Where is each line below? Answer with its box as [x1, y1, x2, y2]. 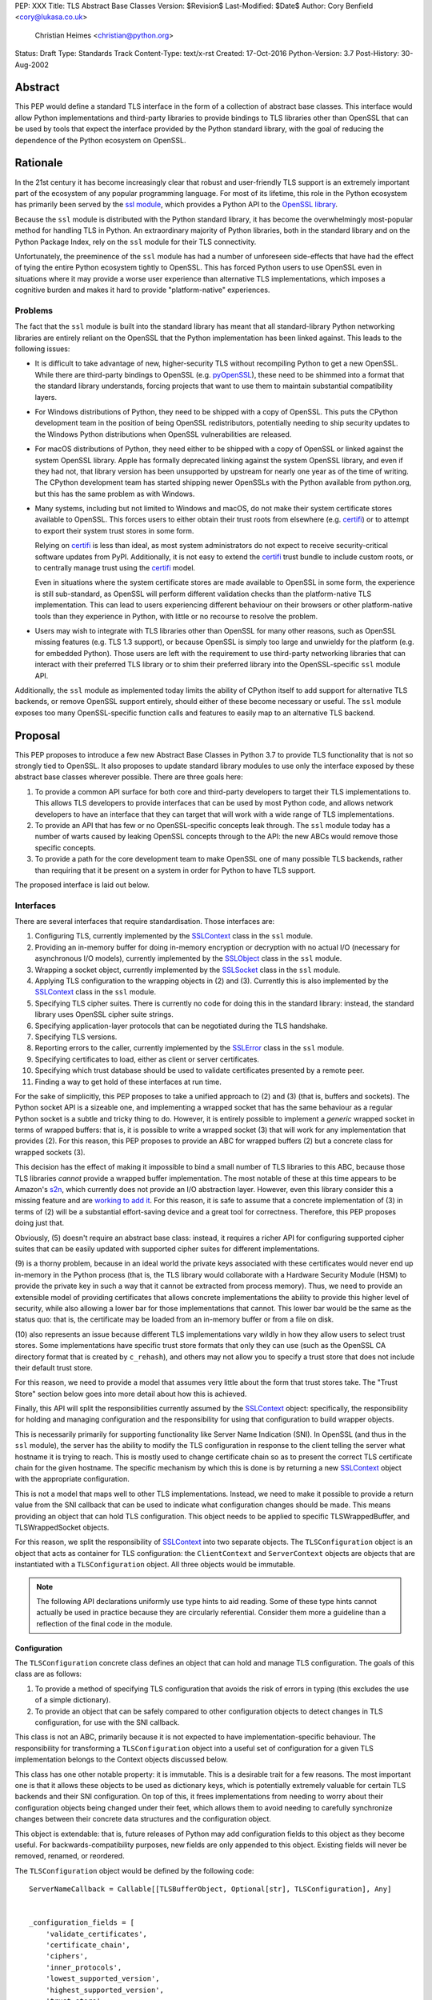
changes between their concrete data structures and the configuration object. [14, 1814, 272, 1824]
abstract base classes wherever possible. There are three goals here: [14, 772, 243, 782]
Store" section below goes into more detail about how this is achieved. [14, 1389, 247, 1398]
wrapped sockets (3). [14, 1147, 86, 1157]
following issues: [14, 344, 70, 354]
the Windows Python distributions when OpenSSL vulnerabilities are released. [34, 429, 292, 439]
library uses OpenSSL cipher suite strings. [34, 1010, 174, 1019]
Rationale [14, 156, 63, 170]
